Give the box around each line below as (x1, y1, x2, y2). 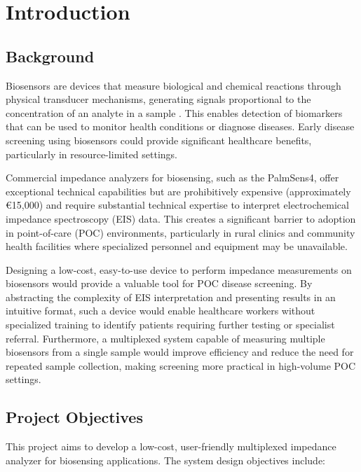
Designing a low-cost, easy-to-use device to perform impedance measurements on (6, 262, 352, 277)
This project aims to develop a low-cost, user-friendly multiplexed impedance (6, 439, 336, 454)
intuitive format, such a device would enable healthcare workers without (6, 303, 315, 318)
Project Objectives (6, 406, 143, 428)
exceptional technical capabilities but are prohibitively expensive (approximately (6, 183, 351, 198)
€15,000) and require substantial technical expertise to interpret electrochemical (6, 197, 349, 212)
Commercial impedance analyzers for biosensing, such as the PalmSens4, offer (6, 170, 339, 185)
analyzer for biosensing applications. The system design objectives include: (6, 452, 326, 467)
